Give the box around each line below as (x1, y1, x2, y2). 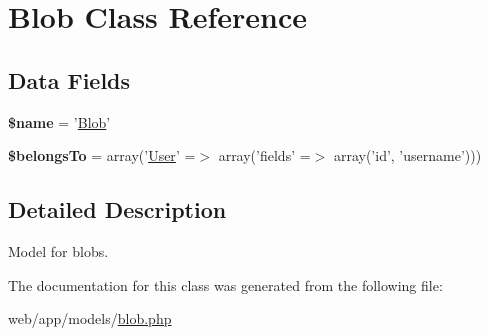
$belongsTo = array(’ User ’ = (8, 145, 196, 166)
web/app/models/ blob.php (8, 308, 172, 329)
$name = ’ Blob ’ (8, 111, 111, 132)
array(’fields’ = (218, 145, 311, 166)
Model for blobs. (8, 240, 109, 261)
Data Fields (8, 64, 131, 95)
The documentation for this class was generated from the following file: (8, 274, 443, 295)
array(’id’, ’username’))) (333, 145, 482, 166)
